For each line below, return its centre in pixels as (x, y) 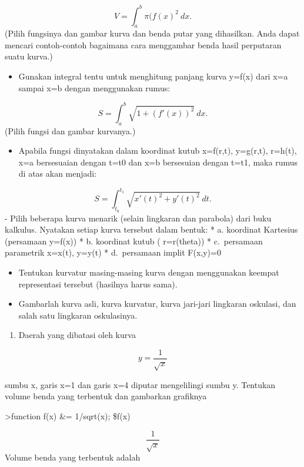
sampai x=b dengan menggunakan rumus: (94, 87)
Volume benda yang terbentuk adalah (73, 457)
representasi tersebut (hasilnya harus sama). (98, 284)
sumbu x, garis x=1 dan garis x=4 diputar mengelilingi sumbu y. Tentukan (140, 384)
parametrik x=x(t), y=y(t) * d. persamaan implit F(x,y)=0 (113, 252)
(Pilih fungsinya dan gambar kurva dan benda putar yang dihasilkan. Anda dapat (152, 33)
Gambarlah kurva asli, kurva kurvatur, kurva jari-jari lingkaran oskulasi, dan (157, 304)
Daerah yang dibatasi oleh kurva (77, 335)
